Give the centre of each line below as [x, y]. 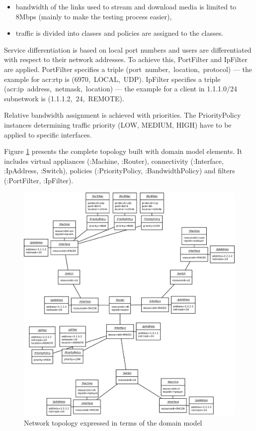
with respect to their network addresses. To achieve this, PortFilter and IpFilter [126, 59]
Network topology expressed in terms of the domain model [113, 423]
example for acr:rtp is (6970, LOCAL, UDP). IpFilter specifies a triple [112, 79]
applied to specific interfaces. [48, 134]
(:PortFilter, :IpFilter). [39, 180]
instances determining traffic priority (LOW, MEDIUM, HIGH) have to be [118, 124]
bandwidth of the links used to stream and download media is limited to [126, 6]
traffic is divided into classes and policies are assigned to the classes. [120, 33]
